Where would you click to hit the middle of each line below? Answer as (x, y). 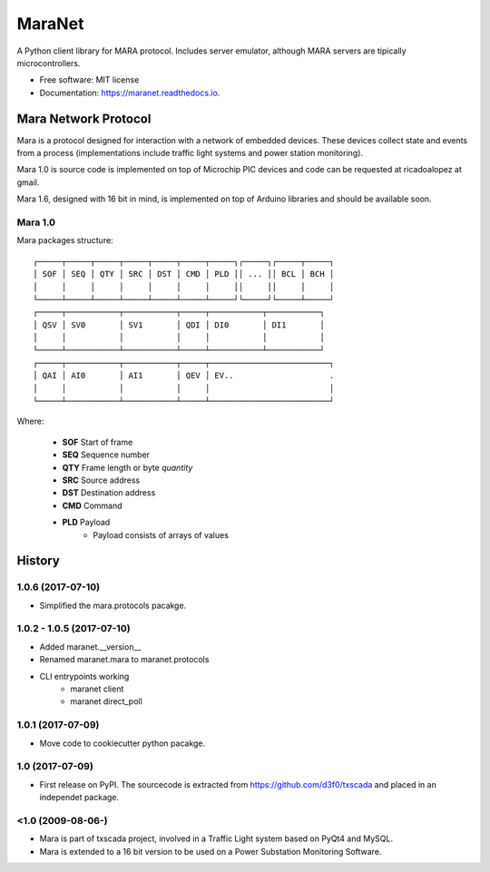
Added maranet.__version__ (90, 647)
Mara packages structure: (65, 240)
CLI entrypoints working (84, 676)
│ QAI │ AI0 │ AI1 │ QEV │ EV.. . (184, 376)
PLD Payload (86, 523)
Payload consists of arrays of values (161, 534)
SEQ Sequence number (106, 455)
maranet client (97, 689)
